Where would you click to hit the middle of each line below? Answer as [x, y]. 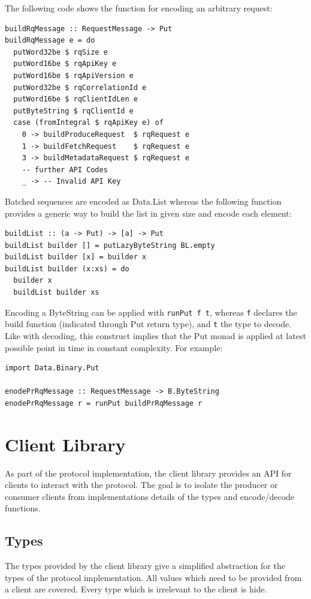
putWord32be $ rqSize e [61, 52]
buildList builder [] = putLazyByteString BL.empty [110, 245]
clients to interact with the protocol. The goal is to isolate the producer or [141, 485]
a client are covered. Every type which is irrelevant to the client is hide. [136, 589]
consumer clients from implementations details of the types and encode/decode [150, 496]
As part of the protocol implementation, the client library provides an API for [148, 473]
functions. [23, 508]
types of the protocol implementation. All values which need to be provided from [153, 577]
